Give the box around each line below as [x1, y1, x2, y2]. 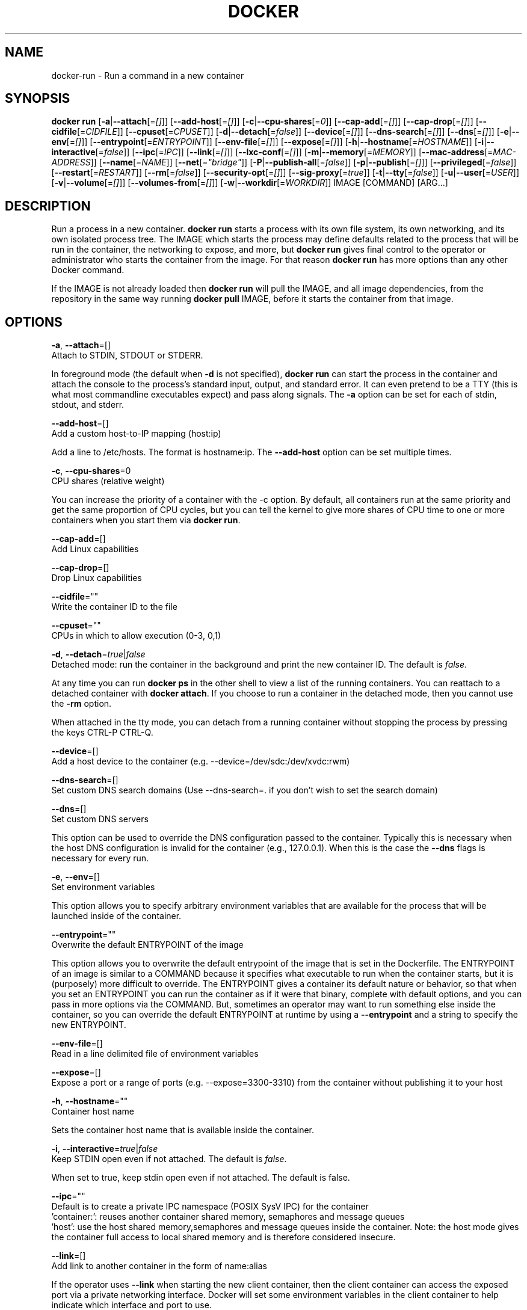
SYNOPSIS [5, 91, 70, 106]
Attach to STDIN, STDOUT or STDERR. [51, 350, 203, 361]
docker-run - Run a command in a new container [51, 70, 244, 81]
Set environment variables [51, 882, 155, 893]
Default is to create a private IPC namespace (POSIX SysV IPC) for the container [51, 1201, 369, 1212]
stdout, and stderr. [51, 399, 125, 410]
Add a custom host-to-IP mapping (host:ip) [51, 428, 221, 439]
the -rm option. [51, 698, 112, 709]
